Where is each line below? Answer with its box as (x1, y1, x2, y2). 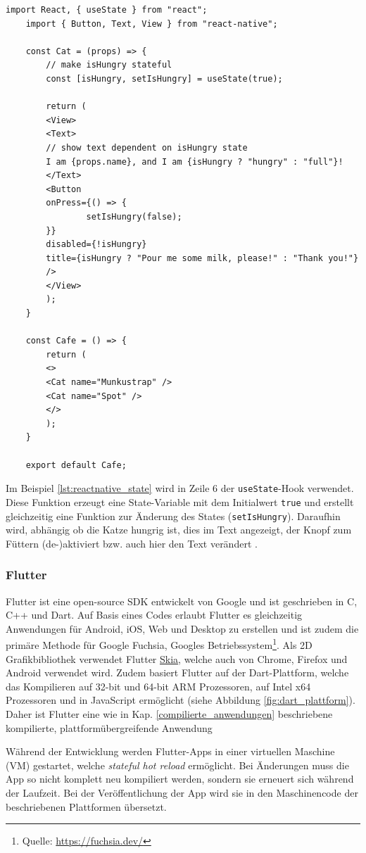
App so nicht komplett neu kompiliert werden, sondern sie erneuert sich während (6, 771, 354, 786)
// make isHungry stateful (46, 60, 172, 70)
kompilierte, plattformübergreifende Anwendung (6, 720, 213, 735)
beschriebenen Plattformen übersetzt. (6, 799, 167, 814)
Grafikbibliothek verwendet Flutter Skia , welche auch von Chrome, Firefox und (6, 651, 348, 666)
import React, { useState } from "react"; (6, 5, 208, 15)
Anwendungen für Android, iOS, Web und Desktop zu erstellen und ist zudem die (6, 621, 359, 636)
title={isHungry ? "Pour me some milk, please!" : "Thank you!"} (46, 253, 359, 263)
